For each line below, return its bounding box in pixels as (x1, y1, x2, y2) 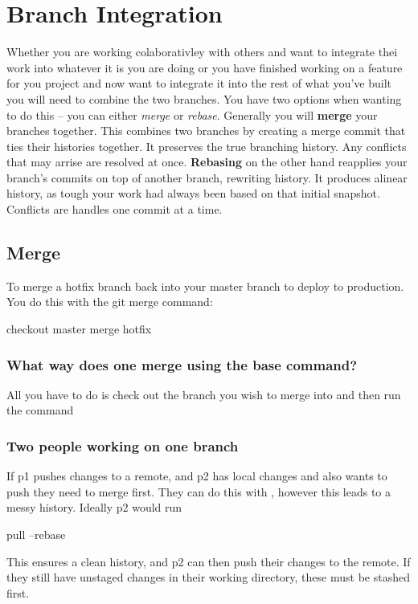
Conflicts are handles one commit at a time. (6, 201, 223, 218)
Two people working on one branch (6, 435, 239, 455)
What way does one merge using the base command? (6, 354, 358, 374)
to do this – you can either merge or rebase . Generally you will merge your (6, 106, 378, 123)
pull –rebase (6, 526, 66, 543)
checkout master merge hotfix (6, 320, 152, 337)
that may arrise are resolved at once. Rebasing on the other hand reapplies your (6, 153, 408, 170)
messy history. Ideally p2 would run (6, 499, 182, 516)
